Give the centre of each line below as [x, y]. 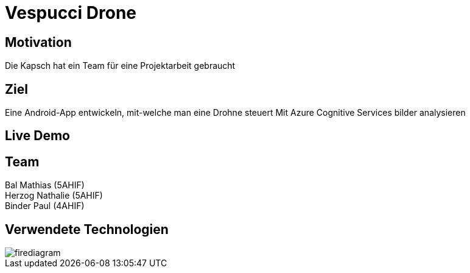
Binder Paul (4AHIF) [45, 206]
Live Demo [37, 136]
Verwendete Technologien [87, 229]
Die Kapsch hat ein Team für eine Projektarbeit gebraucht [120, 66]
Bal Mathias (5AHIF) [45, 185]
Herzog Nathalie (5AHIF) [54, 196]
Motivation [38, 42]
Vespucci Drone [71, 13]
